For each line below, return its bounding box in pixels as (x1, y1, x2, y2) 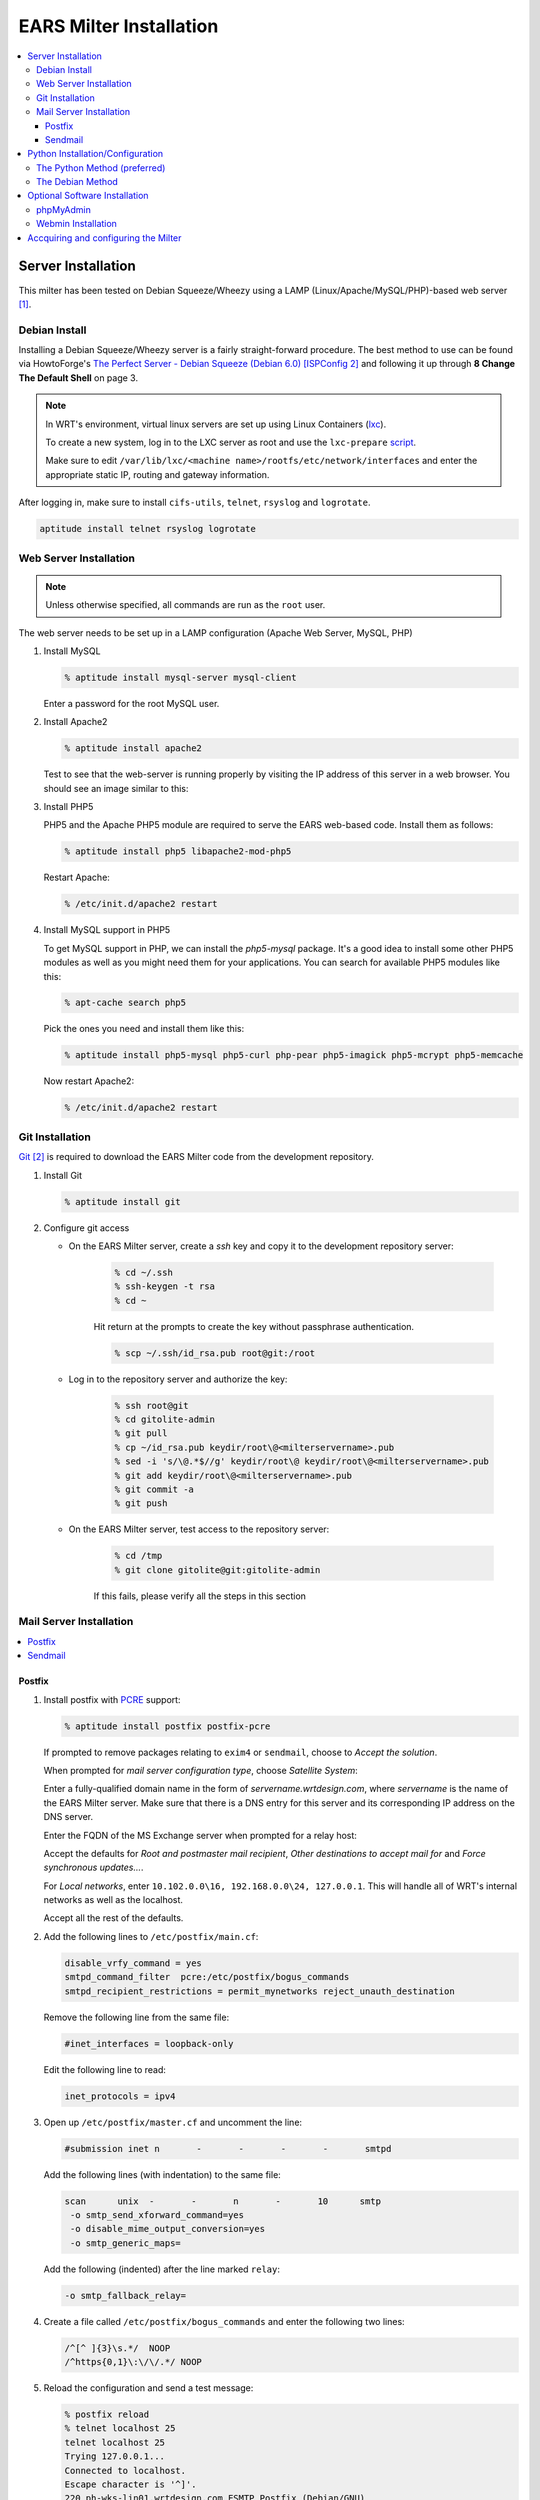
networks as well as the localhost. (43, 1894, 184, 1906)
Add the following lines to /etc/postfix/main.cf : (43, 1930, 259, 1942)
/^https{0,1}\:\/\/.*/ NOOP (64, 2356, 202, 2368)
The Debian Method (36, 176, 119, 188)
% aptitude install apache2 (64, 743, 202, 754)
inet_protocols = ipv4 (64, 2090, 176, 2102)
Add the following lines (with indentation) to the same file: (43, 2168, 282, 2180)
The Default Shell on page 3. (18, 371, 139, 384)
